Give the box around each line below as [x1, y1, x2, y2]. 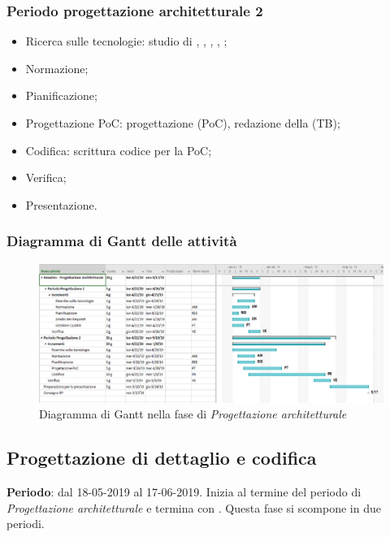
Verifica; [25, 169, 67, 186]
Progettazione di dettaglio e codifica [6, 445, 317, 470]
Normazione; [25, 59, 89, 76]
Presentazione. [25, 196, 97, 213]
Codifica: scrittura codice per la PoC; [25, 141, 212, 158]
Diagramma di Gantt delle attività [6, 231, 237, 251]
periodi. [6, 515, 45, 532]
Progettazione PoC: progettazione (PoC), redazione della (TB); [25, 115, 340, 131]
